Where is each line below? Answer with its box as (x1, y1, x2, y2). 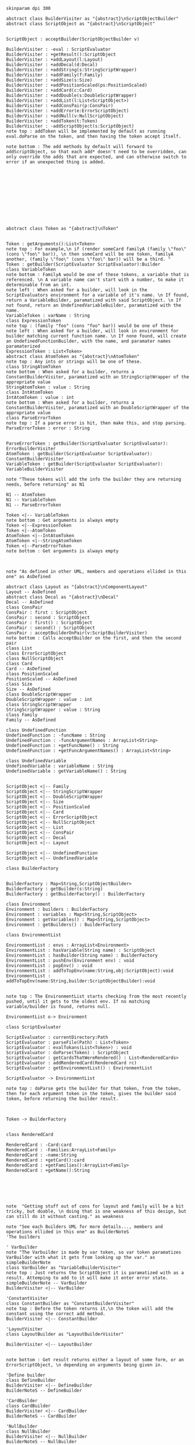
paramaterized (6, 343, 41, 349)
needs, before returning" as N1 (6, 481, 85, 487)
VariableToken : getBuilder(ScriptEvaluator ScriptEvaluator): (6, 461, 163, 467)
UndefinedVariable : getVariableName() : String (6, 768, 127, 774)
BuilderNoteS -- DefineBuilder (6, 1388, 82, 1394)
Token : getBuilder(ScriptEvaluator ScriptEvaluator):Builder (6, 262, 161, 267)
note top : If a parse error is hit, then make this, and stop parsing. (6, 420, 187, 426)
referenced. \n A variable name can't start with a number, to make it (6, 277, 184, 283)
